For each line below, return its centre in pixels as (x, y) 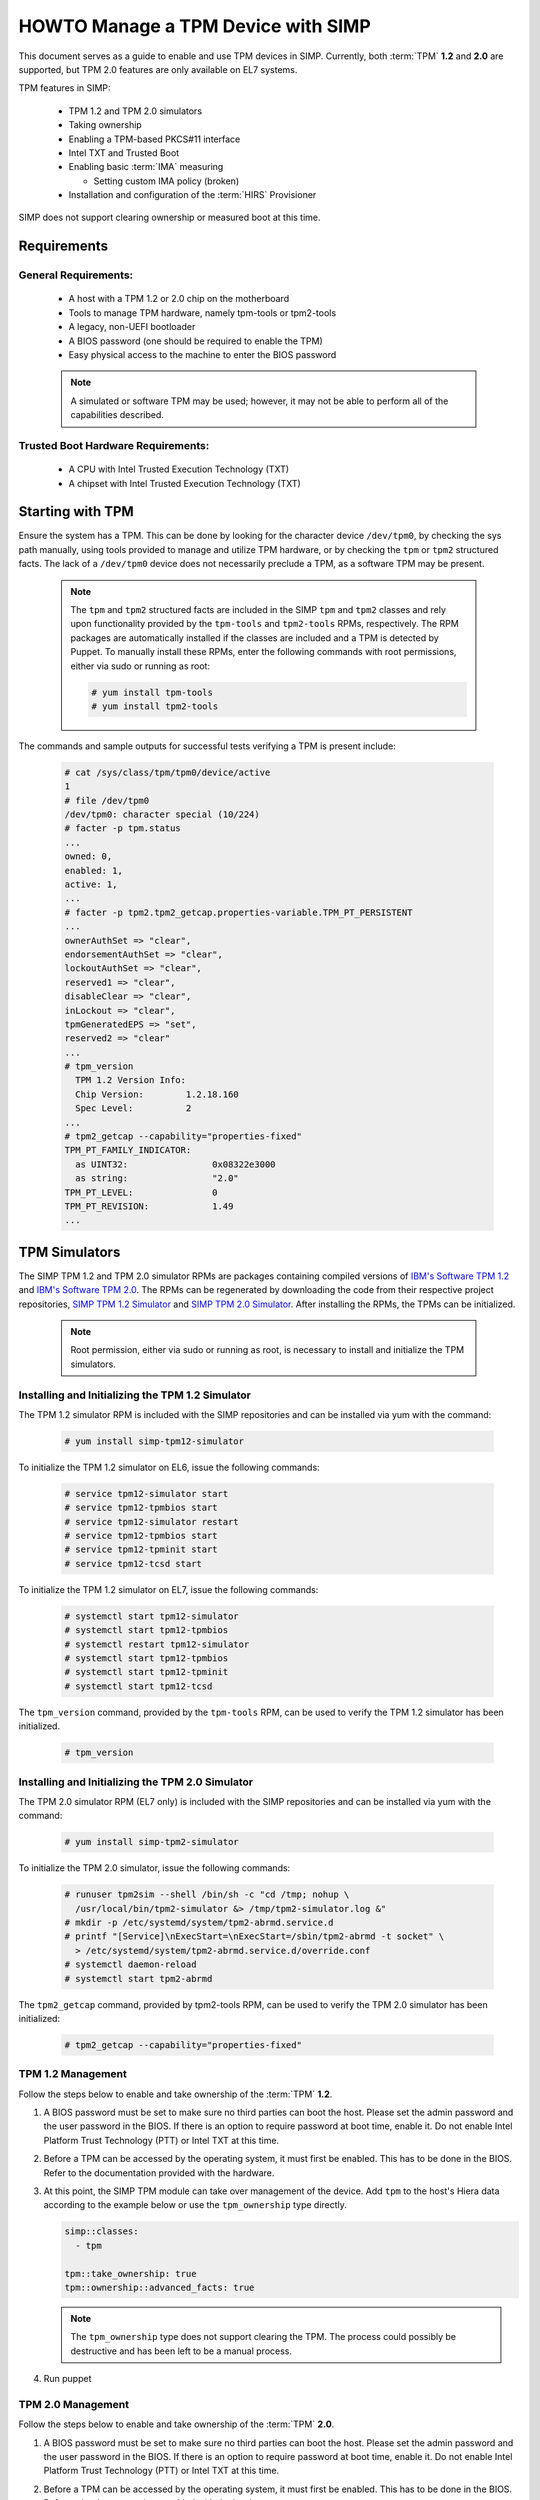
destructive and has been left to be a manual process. (181, 2351)
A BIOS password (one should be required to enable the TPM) (196, 341)
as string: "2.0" (157, 1178)
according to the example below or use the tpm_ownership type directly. (195, 2205)
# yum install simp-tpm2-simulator (151, 1842)
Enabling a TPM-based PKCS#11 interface (154, 139)
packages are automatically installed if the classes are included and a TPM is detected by (254, 637)
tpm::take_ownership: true (130, 2273)
